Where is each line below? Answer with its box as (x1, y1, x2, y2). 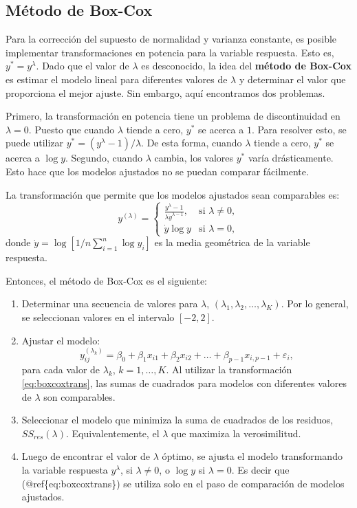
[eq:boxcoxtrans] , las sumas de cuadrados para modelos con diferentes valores (21, 376, 347, 390)
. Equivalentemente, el (66, 426, 160, 440)
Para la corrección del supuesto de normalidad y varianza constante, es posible (6, 32, 337, 46)
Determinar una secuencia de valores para (21, 296, 198, 311)
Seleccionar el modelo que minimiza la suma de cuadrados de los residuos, (21, 412, 334, 427)
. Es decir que (231, 463, 290, 476)
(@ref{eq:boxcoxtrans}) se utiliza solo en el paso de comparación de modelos (21, 476, 345, 490)
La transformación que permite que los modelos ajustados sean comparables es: (6, 187, 340, 201)
